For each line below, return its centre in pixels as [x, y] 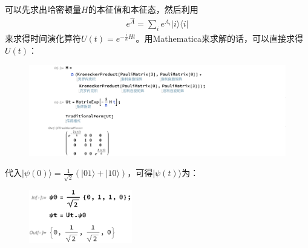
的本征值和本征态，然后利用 [143, 9]
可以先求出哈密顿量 [43, 9]
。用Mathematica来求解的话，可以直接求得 [219, 38]
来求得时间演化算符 [43, 38]
